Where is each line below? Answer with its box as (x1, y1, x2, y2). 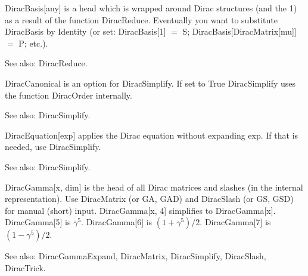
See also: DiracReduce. (5, 57, 88, 69)
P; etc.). (18, 36, 48, 49)
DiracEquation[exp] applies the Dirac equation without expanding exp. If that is (5, 128, 298, 141)
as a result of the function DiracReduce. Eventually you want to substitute (5, 13, 278, 26)
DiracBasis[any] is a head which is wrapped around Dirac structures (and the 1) (5, 2, 297, 14)
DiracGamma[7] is (204, 216, 271, 228)
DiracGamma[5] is (5, 216, 71, 228)
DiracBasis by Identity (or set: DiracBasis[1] (5, 25, 166, 38)
